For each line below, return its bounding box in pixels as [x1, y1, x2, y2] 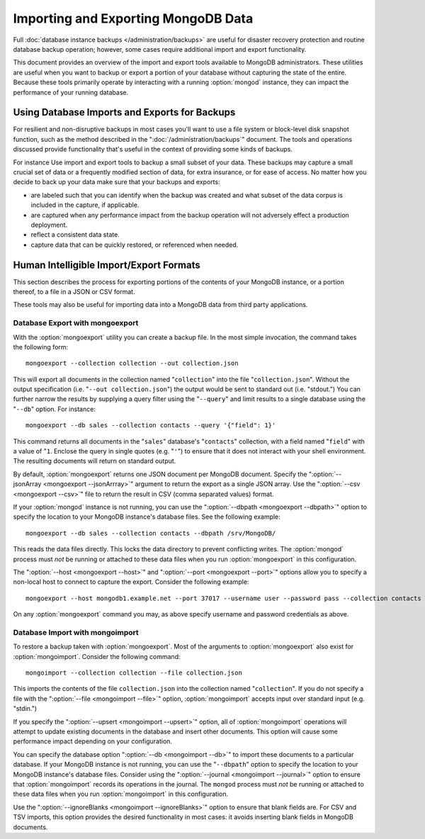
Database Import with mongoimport [13, 627, 139, 637]
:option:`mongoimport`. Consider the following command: [13, 652, 181, 660]
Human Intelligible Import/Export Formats [13, 259, 201, 271]
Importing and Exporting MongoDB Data [13, 11, 254, 26]
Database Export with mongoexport [13, 318, 139, 328]
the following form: [13, 342, 69, 351]
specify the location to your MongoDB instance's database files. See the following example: [13, 512, 281, 521]
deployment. [30, 220, 67, 229]
